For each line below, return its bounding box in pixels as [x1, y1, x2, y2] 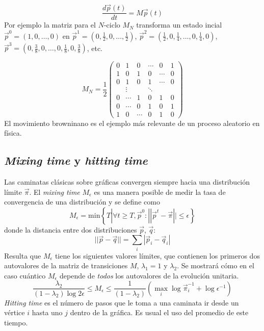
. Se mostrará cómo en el [177, 260, 254, 271]
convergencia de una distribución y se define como [4, 196, 160, 207]
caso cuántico [4, 270, 46, 281]
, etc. [87, 42, 102, 53]
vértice [4, 307, 25, 318]
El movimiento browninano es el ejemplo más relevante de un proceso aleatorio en [4, 117, 260, 128]
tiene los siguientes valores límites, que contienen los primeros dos [55, 250, 260, 261]
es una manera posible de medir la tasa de [94, 186, 226, 197]
